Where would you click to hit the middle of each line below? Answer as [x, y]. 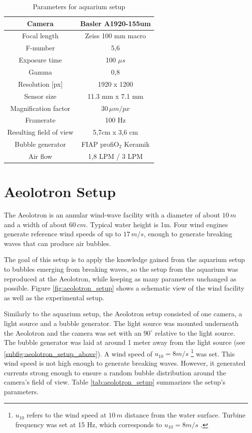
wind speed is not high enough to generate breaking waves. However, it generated [125, 363]
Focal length [40, 36]
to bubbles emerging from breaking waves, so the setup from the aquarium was [121, 269]
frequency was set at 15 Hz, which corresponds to [89, 425]
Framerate [40, 120]
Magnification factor [40, 108]
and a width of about [35, 224]
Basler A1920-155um [116, 23]
